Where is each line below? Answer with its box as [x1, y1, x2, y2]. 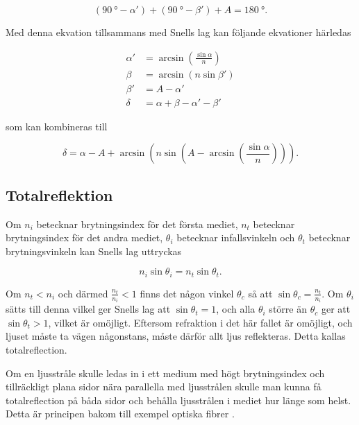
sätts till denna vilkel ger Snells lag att [6, 302, 171, 316]
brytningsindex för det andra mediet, [6, 230, 163, 245]
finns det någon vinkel [140, 286, 234, 300]
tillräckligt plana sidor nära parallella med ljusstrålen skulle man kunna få [6, 379, 322, 394]
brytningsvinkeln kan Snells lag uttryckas [6, 243, 182, 258]
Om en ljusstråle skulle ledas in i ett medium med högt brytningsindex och [6, 365, 325, 380]
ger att [321, 302, 351, 316]
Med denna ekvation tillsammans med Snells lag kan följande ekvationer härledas [6, 25, 351, 39]
